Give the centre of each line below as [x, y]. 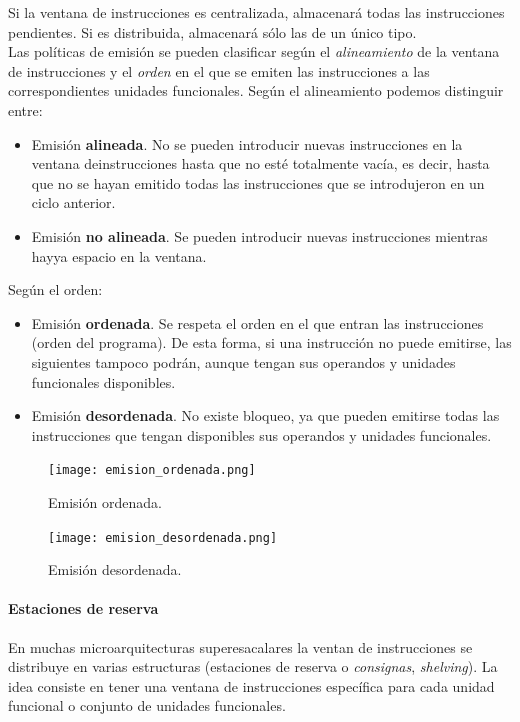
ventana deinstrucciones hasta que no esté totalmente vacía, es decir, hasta [260, 163]
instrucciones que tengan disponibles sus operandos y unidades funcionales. [261, 434]
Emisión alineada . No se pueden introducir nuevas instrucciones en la [247, 143]
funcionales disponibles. [103, 381]
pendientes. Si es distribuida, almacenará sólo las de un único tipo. [212, 31]
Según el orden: [55, 289]
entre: [25, 109]
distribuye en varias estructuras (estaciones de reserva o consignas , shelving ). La [253, 666]
